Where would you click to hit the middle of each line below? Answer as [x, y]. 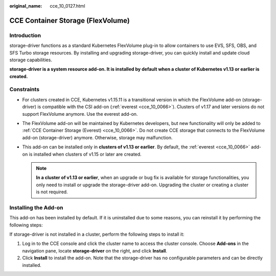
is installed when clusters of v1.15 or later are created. [85, 154]
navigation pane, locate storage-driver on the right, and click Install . [95, 250]
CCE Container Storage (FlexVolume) [70, 20]
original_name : [26, 6]
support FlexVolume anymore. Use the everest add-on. [80, 114]
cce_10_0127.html [67, 6]
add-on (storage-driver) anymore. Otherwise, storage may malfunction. [97, 137]
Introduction [25, 35]
